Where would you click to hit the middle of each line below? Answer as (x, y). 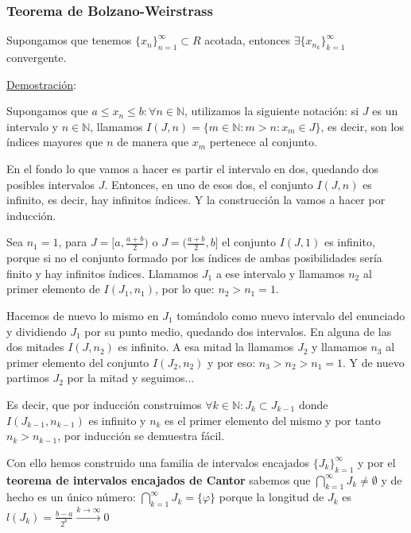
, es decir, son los (362, 126)
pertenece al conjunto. (263, 142)
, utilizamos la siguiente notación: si (272, 111)
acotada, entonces (248, 40)
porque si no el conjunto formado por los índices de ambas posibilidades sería (194, 258)
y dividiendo (37, 331)
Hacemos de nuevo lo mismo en (83, 315)
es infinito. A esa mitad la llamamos (206, 347)
